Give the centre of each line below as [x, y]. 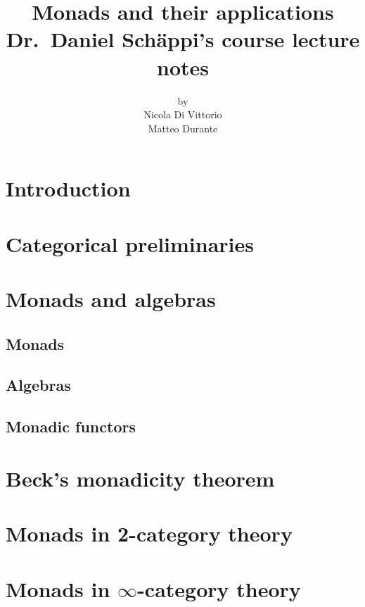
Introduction [68, 188]
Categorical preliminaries [130, 243]
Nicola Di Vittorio [183, 114]
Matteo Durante [183, 128]
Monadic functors [71, 426]
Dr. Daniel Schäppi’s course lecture [183, 39]
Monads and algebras [111, 299]
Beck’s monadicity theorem [140, 478]
